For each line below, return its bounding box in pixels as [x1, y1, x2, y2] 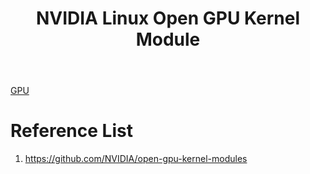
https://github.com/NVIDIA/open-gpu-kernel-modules [24, 153, 248, 165]
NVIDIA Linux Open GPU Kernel [35, 7, 301, 30]
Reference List [10, 120, 133, 142]
